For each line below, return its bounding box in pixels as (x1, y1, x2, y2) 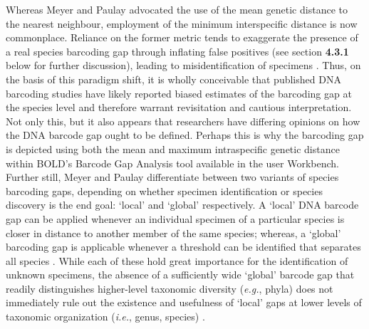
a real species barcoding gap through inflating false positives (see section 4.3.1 (6, 43, 349, 58)
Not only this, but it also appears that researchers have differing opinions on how (6, 113, 360, 128)
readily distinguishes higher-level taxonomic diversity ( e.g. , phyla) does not (6, 281, 333, 296)
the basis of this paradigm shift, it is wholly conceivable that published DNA (6, 71, 341, 86)
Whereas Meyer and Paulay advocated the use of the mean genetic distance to (6, 2, 348, 16)
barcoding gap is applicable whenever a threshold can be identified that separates (6, 239, 361, 254)
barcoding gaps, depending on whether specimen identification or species (6, 183, 323, 198)
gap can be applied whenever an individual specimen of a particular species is (6, 211, 345, 226)
